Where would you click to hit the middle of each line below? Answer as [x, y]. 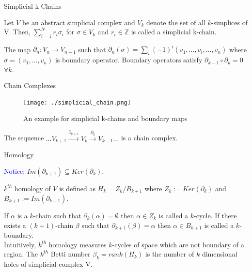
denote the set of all [176, 22]
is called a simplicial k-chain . [174, 32]
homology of [32, 188]
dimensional [220, 254]
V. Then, [17, 32]
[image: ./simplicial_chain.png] [77, 103]
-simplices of [229, 22]
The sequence [24, 138]
